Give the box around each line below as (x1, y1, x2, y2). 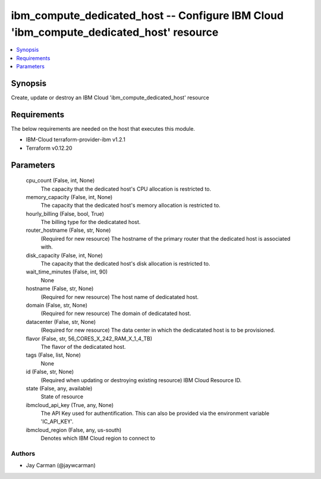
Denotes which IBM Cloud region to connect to (40, 434, 156, 442)
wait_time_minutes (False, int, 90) (26, 268, 108, 276)
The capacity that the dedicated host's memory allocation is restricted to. (40, 202, 221, 209)
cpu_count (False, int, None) (26, 177, 95, 184)
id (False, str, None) (26, 368, 74, 376)
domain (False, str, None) (26, 301, 88, 308)
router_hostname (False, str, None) (26, 226, 111, 234)
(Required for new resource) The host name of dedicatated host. (40, 293, 199, 300)
